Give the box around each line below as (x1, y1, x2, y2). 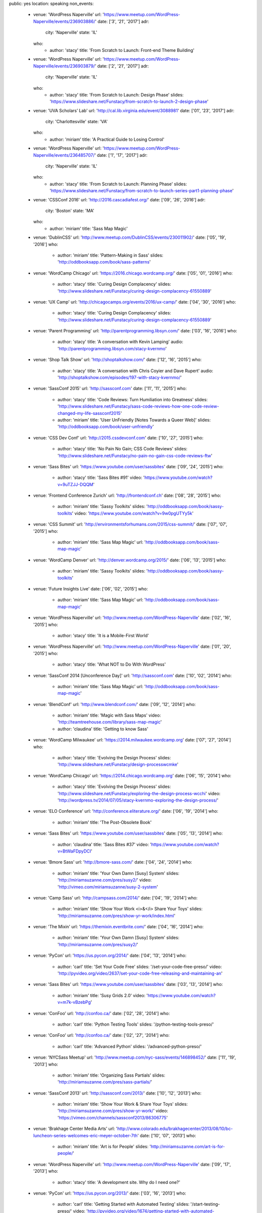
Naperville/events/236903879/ (33, 63, 95, 69)
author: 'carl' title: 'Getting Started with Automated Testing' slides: (57, 1201, 190, 1207)
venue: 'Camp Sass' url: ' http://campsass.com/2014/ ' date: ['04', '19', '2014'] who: (33, 895, 198, 901)
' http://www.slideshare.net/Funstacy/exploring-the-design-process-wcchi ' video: (57, 790, 221, 796)
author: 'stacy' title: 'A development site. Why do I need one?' (57, 1179, 180, 1185)
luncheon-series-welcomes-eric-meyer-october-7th (33, 1132, 138, 1138)
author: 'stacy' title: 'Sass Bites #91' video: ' (57, 475, 145, 480)
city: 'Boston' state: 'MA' (45, 208, 95, 213)
